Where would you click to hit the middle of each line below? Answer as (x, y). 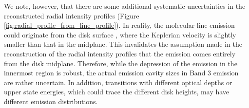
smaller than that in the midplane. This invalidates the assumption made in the (123, 44)
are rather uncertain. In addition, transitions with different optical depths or (118, 82)
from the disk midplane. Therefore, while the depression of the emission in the (121, 63)
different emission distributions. (51, 101)
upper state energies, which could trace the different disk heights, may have (117, 92)
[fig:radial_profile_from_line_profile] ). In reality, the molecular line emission (119, 25)
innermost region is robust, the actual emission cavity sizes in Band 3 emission (121, 73)
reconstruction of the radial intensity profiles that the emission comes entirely (120, 53)
